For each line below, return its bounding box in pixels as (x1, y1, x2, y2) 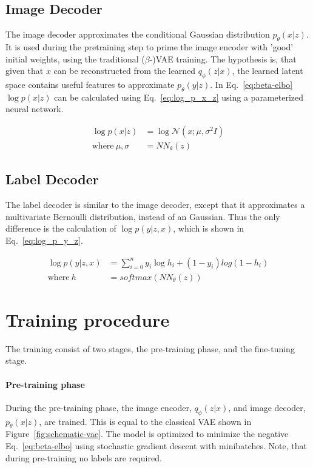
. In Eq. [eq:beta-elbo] (210, 78, 293, 90)
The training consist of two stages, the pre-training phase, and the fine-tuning (5, 342, 295, 355)
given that (5, 64, 44, 77)
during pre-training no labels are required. (5, 451, 162, 464)
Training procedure (5, 307, 170, 332)
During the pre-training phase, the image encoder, (5, 401, 192, 413)
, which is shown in (173, 222, 244, 235)
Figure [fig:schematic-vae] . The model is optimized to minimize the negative (5, 427, 289, 440)
